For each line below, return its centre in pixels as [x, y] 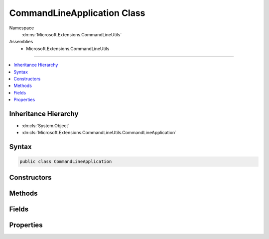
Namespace [22, 28]
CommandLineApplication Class [77, 13]
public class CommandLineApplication [66, 162]
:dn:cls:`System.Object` [46, 125]
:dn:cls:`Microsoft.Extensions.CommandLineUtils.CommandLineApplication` [99, 133]
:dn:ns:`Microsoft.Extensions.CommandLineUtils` [72, 34]
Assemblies [21, 42]
